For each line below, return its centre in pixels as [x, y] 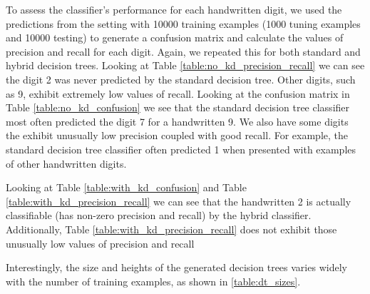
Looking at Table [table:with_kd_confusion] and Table [126, 187]
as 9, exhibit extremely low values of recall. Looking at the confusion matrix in [178, 93]
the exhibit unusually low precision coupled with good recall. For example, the [177, 135]
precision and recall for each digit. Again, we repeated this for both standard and [183, 51]
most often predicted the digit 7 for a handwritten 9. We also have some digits [177, 121]
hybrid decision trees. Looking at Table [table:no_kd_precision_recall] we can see [185, 65]
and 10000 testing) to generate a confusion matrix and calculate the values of [175, 37]
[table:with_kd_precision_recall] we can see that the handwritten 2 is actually [179, 201]
